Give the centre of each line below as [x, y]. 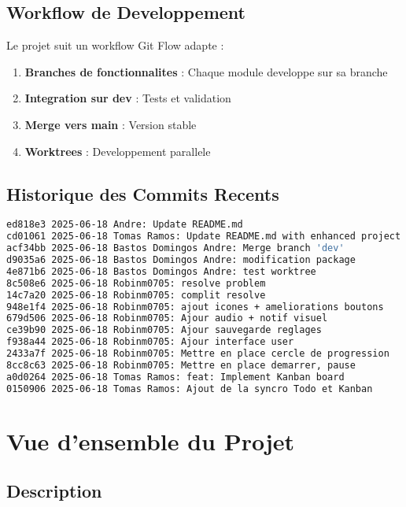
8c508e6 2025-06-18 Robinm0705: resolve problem [136, 283]
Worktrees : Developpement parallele [118, 151]
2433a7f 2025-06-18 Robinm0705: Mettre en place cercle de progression [198, 353]
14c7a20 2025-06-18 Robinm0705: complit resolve [136, 295]
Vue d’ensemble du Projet [151, 440]
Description [54, 491]
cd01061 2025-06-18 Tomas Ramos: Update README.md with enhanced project [204, 237]
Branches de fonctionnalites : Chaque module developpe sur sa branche [206, 71]
